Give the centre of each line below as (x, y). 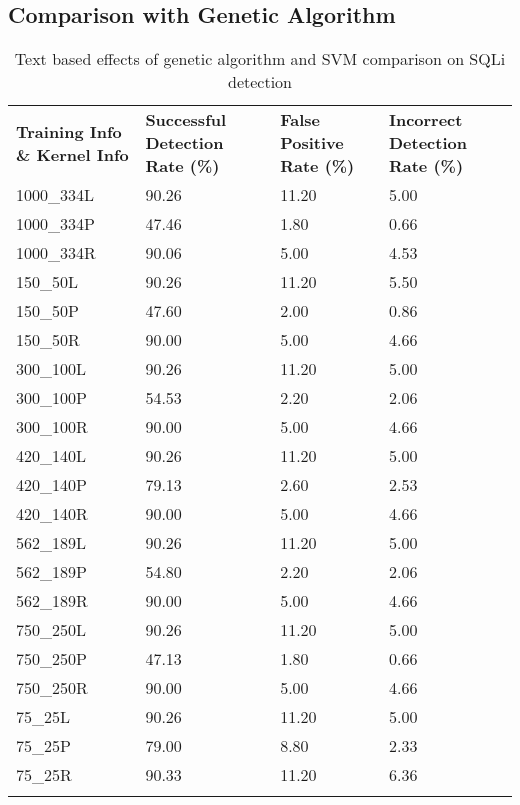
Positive (312, 143)
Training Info (69, 131)
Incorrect (425, 120)
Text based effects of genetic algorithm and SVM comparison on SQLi (260, 59)
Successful (186, 120)
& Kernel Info (72, 154)
